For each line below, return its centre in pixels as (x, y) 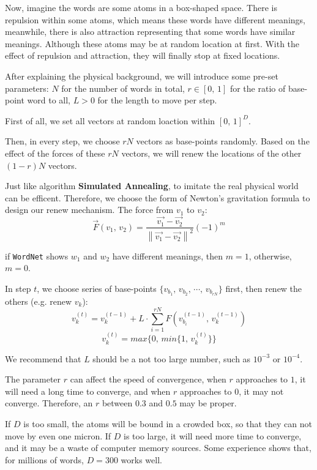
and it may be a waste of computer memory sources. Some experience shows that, (158, 448)
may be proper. (208, 403)
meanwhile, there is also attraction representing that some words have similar (150, 32)
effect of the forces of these (55, 153)
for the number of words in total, (123, 88)
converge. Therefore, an (49, 403)
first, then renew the (264, 288)
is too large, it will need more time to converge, (212, 435)
